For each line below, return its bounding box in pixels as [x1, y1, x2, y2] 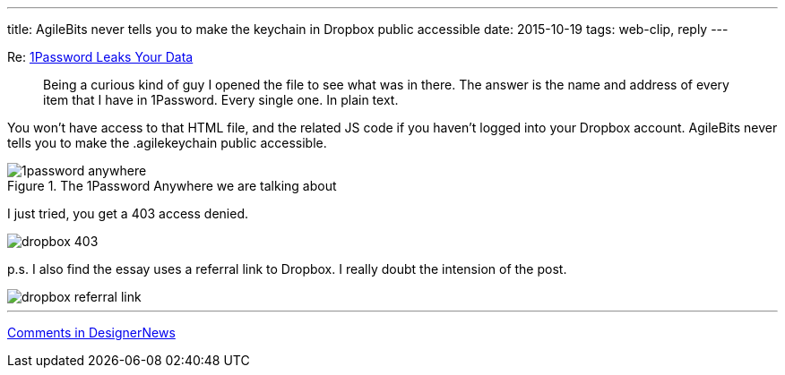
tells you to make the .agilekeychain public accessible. [7, 135, 327, 150]
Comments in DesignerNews [7, 325, 176, 340]
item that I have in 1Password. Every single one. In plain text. [43, 92, 399, 107]
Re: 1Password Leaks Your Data [7, 49, 194, 64]
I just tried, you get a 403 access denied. [7, 206, 248, 221]
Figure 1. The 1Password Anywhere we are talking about [7, 178, 337, 193]
